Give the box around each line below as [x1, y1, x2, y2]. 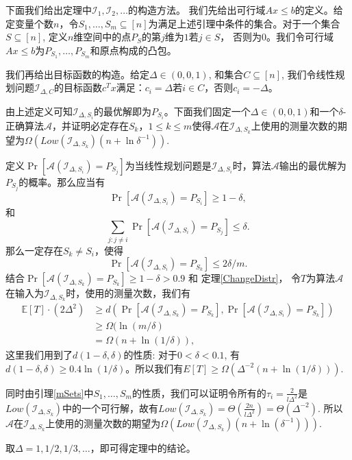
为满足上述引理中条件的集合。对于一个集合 [148, 16, 340, 30]
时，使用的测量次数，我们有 [66, 286, 191, 300]
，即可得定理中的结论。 [90, 440, 196, 455]
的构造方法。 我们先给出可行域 [127, 3, 266, 16]
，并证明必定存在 [52, 118, 129, 132]
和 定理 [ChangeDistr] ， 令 [188, 271, 301, 285]
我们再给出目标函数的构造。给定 [5, 66, 149, 81]
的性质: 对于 [123, 348, 178, 362]
